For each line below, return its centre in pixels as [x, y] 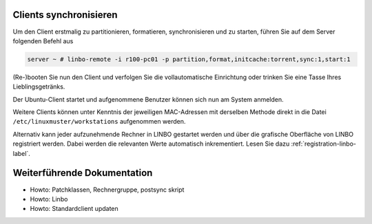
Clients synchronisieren [65, 15]
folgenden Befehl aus [43, 41]
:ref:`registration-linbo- [324, 144]
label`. [21, 153]
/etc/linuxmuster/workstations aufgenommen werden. [99, 122]
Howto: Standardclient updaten [74, 209]
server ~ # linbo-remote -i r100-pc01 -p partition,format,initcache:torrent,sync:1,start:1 [189, 59]
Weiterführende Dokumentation [83, 173]
